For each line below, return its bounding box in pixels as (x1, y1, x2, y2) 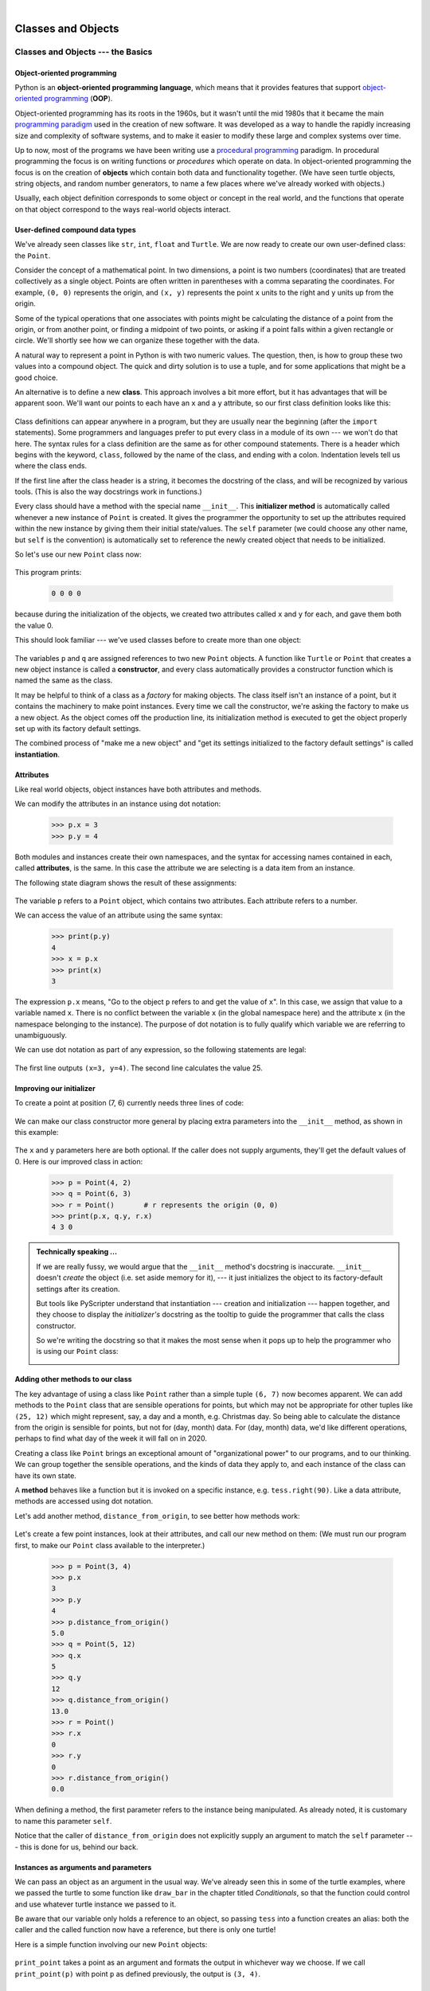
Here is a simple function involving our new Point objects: (14, 1939, 208, 1949)
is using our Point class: (36, 1347, 119, 1356)
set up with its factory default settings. (14, 723, 141, 733)
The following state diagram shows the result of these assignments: (14, 878, 237, 887)
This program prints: (14, 568, 82, 577)
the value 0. (14, 620, 53, 630)
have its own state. (14, 1470, 77, 1481)
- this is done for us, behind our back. (14, 1842, 139, 1852)
